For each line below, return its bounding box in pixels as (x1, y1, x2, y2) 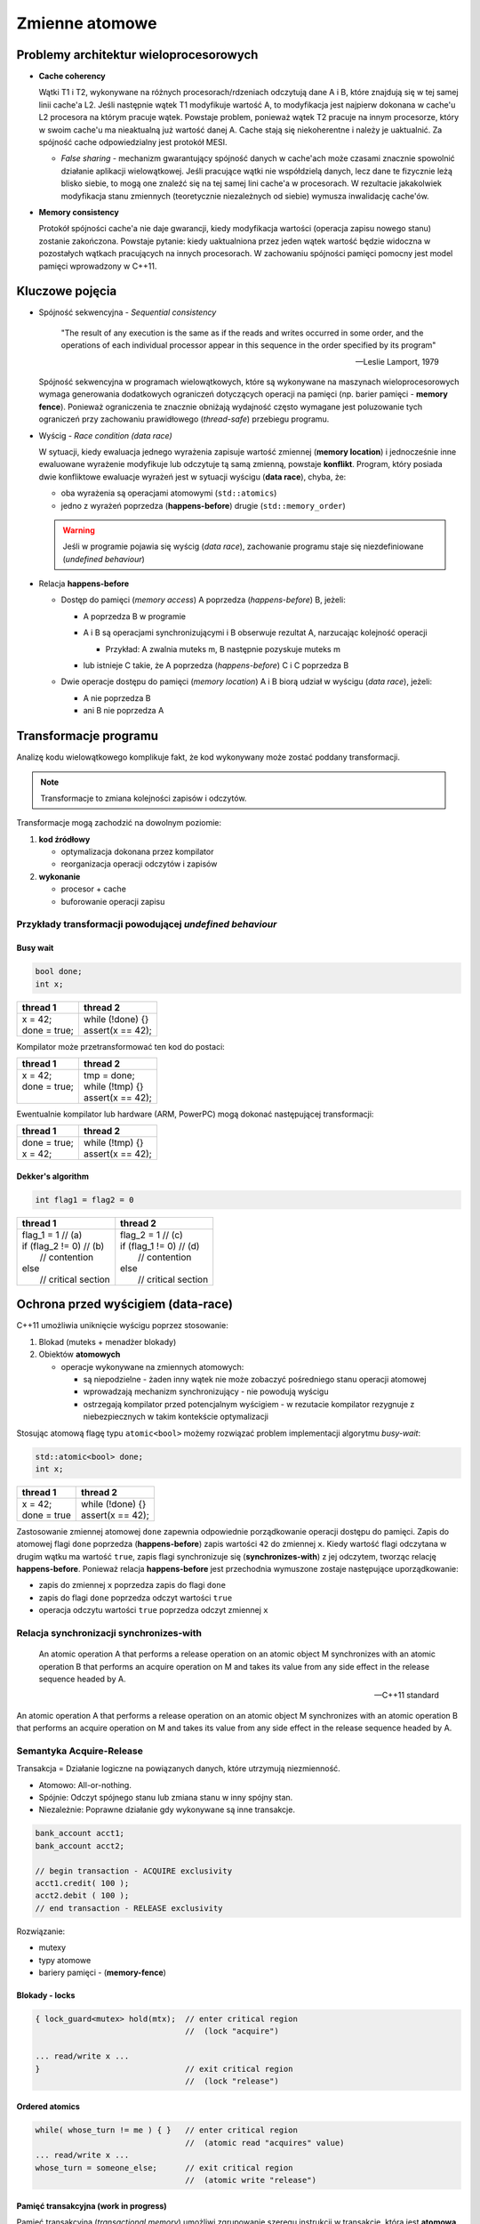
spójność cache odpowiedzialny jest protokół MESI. (38, 137, 228, 148)
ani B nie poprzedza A (83, 705, 164, 716)
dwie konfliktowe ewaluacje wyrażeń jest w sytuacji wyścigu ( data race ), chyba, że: (38, 471, 347, 482)
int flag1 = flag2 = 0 (35, 1195, 134, 1205)
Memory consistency (38, 206, 119, 217)
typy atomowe (38, 1954, 92, 1965)
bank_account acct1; (35, 1828, 124, 1839)
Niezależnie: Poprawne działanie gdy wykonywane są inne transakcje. (38, 1804, 295, 1815)
